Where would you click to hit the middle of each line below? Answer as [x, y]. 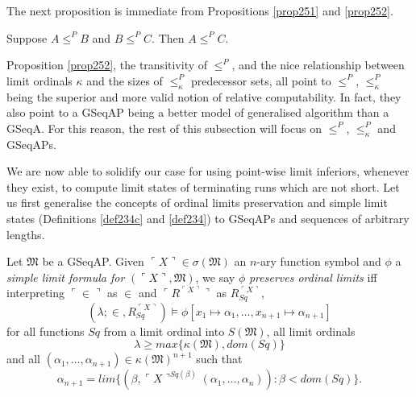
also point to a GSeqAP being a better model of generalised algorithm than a [198, 112]
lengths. [26, 234]
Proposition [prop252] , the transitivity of [107, 65]
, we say [215, 277]
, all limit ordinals [311, 331]
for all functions [46, 331]
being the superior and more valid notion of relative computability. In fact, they [204, 96]
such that [219, 359]
